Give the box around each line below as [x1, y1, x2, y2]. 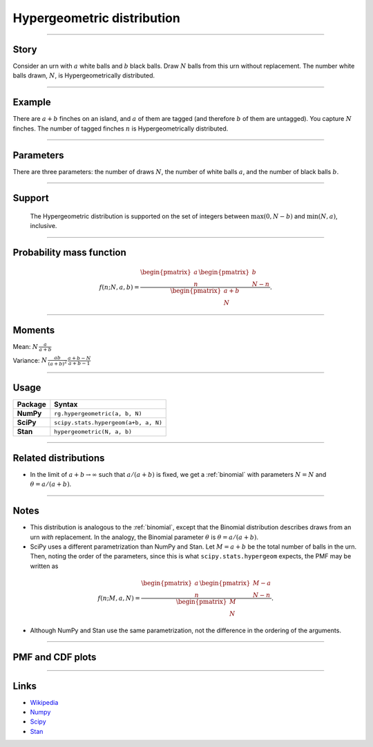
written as [30, 562, 59, 570]
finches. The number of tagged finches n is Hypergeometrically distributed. [12, 124, 229, 133]
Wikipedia [30, 698, 59, 706]
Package [17, 399, 46, 409]
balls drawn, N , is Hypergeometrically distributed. [12, 71, 155, 79]
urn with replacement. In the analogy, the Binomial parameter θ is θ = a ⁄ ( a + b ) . [30, 533, 259, 541]
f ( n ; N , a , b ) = [99, 283, 140, 291]
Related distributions [12, 452, 105, 464]
